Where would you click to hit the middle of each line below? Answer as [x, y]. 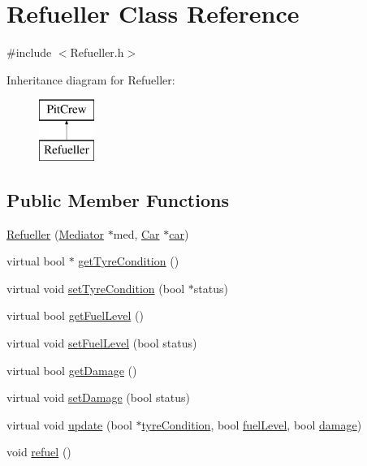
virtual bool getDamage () [72, 370]
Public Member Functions [118, 199]
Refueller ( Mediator [56, 233]
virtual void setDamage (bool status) [99, 397]
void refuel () [39, 452]
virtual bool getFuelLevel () [75, 315]
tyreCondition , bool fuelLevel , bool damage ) [252, 424]
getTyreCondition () [129, 261]
